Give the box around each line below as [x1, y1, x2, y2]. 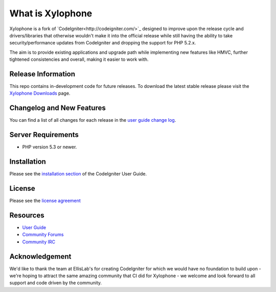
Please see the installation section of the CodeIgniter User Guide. [9, 171, 147, 177]
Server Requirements [9, 130, 79, 139]
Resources [9, 211, 44, 219]
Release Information [9, 70, 76, 78]
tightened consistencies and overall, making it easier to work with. [9, 56, 149, 62]
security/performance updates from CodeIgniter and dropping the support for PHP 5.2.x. [9, 40, 196, 46]
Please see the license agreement [9, 197, 81, 204]
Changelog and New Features [9, 104, 106, 113]
